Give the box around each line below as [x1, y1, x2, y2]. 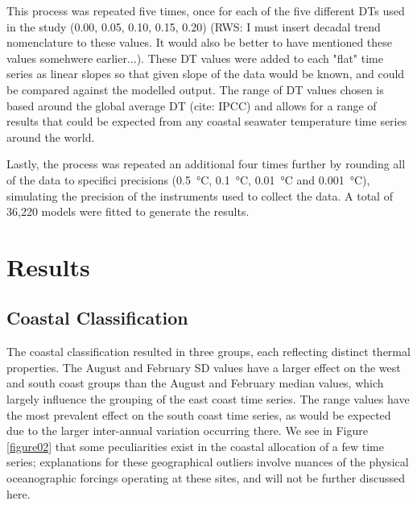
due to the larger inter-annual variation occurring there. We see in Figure [6, 422, 368, 439]
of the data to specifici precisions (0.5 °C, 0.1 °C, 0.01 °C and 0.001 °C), [6, 171, 370, 188]
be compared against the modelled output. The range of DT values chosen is [6, 81, 384, 97]
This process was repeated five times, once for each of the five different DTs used [6, 2, 405, 19]
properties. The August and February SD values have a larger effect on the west [6, 358, 401, 375]
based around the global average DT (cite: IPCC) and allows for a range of [6, 97, 377, 114]
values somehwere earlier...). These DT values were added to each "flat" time [6, 49, 383, 66]
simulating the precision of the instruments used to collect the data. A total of [6, 187, 393, 204]
